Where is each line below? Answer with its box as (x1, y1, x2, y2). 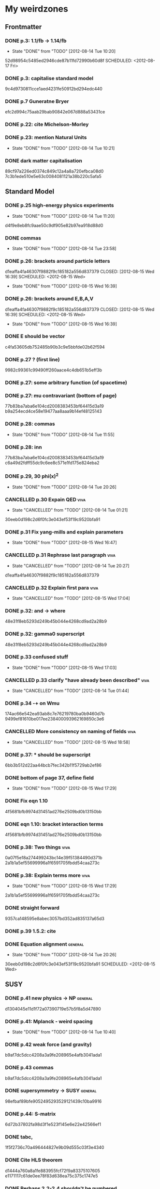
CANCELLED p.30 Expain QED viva (5, 496, 86, 503)
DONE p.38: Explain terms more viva (5, 872, 90, 879)
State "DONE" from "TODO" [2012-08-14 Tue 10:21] (12, 145, 115, 151)
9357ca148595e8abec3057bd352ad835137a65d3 (5, 916, 105, 921)
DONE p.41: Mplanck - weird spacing (5, 1018, 93, 1025)
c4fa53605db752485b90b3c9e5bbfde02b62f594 (5, 344, 105, 350)
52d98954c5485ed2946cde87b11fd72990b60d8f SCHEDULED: (5, 57, 133, 64)
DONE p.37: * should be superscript (5, 751, 91, 758)
